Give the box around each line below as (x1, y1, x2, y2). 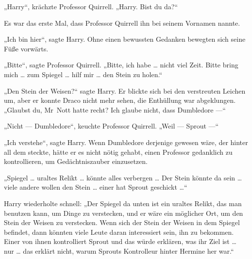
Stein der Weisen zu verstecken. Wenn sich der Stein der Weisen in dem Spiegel (4, 217, 240, 227)
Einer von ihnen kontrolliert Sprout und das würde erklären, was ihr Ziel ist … (4, 236, 236, 246)
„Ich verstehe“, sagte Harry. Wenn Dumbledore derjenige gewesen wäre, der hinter (4, 137, 248, 147)
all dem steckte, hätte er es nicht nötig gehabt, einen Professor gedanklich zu (4, 146, 233, 157)
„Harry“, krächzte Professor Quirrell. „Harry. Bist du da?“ (4, 1, 178, 11)
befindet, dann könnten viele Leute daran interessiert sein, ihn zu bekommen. (4, 227, 234, 237)
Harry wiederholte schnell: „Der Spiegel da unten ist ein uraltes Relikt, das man (4, 198, 242, 208)
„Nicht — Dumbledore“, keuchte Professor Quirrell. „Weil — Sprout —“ (4, 121, 219, 131)
